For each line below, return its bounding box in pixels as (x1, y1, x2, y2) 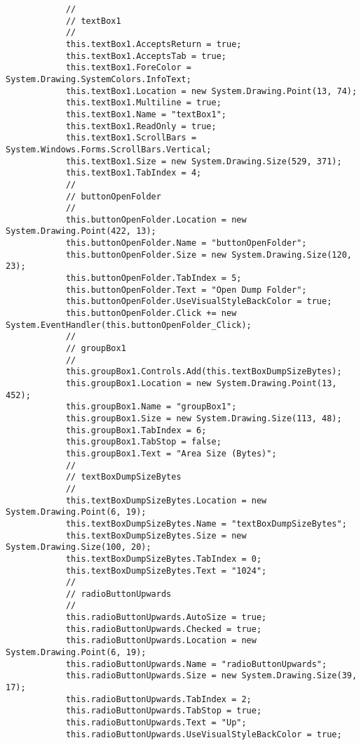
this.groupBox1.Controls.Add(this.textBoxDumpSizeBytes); (65, 367, 342, 377)
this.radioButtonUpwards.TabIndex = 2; (65, 694, 252, 704)
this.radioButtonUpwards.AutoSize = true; (65, 612, 267, 623)
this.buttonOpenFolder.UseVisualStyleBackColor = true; (65, 296, 332, 307)
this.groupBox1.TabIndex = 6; (65, 425, 207, 435)
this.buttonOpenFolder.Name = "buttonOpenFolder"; (65, 238, 307, 249)
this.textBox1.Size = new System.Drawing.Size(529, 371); (65, 156, 342, 166)
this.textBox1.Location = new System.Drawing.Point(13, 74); (65, 86, 357, 96)
